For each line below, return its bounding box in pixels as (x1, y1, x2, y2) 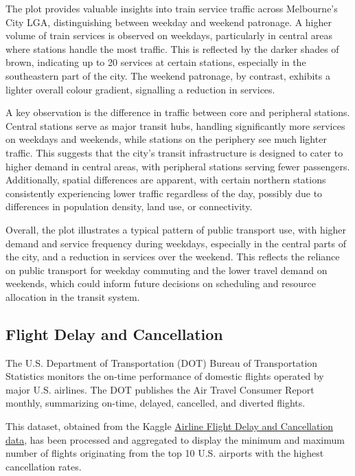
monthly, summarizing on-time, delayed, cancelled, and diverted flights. (5, 396, 306, 410)
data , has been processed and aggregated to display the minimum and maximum (5, 432, 345, 446)
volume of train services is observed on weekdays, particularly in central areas (5, 28, 332, 43)
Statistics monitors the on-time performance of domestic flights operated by (5, 369, 324, 383)
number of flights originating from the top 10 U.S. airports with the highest (5, 446, 324, 460)
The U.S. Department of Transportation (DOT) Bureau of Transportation (5, 355, 318, 370)
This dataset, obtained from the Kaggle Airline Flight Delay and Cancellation (5, 419, 334, 433)
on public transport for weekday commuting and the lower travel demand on (5, 262, 328, 277)
